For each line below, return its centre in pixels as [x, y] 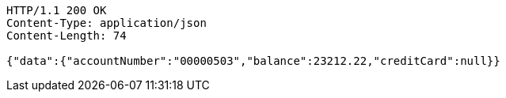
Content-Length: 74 [67, 36]
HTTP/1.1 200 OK [57, 10]
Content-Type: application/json [107, 23]
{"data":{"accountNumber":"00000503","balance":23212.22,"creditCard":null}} [253, 61]
